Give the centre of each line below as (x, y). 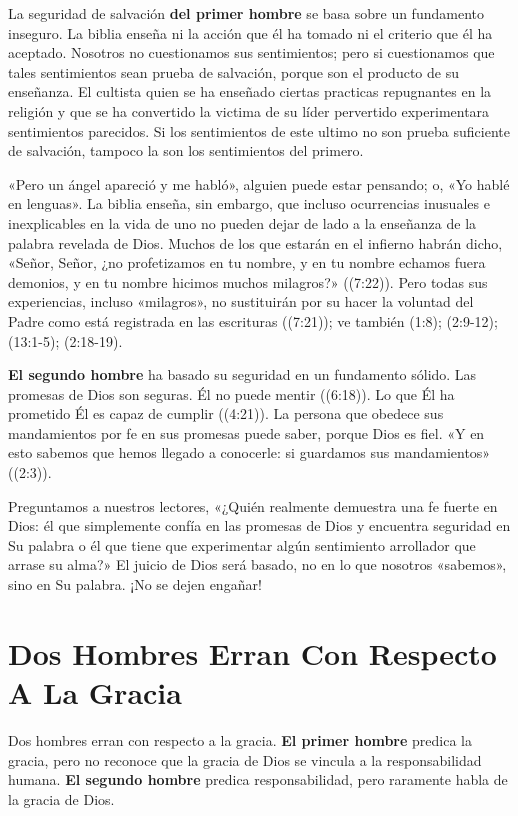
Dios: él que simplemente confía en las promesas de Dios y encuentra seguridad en (259, 525)
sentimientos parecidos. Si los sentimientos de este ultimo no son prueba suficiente (259, 130)
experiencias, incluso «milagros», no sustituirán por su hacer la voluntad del (241, 301)
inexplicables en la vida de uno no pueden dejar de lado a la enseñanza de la (242, 222)
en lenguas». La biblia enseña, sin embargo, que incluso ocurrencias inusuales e (249, 203)
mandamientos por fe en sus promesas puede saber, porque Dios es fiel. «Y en (246, 432)
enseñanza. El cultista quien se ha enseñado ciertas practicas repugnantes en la (250, 91)
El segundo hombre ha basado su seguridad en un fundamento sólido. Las (242, 374)
